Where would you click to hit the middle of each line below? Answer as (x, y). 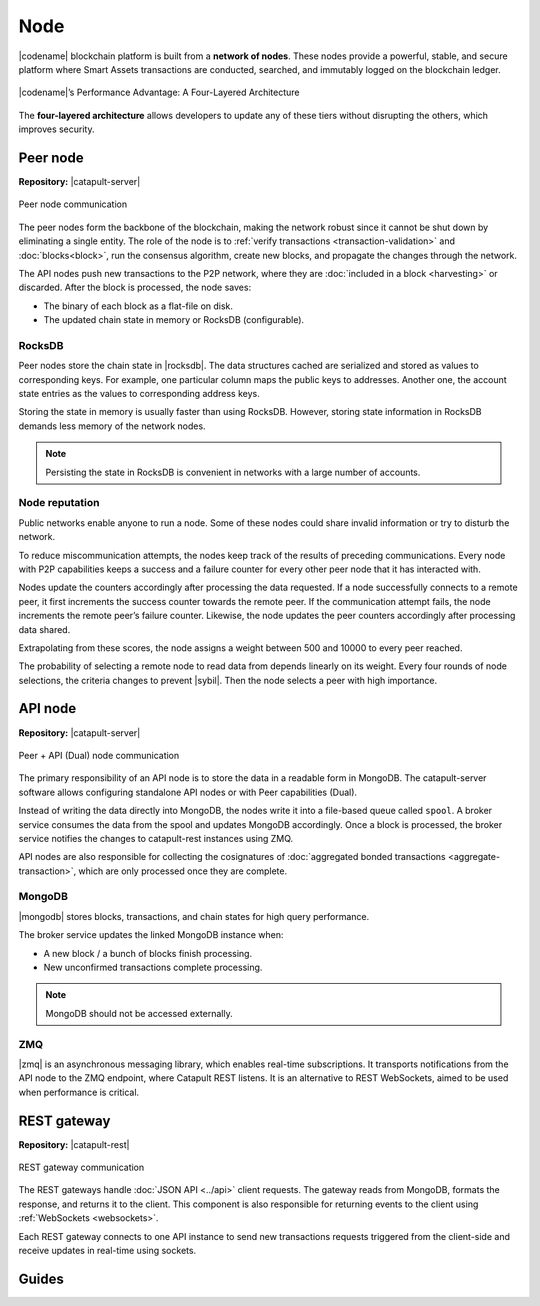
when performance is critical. (79, 1092)
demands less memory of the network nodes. (112, 426)
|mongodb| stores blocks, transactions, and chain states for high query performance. (194, 916)
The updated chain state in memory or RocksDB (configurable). (174, 320)
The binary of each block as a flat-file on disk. (138, 306)
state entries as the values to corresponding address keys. (139, 394)
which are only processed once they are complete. (183, 871)
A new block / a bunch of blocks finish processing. (148, 953)
